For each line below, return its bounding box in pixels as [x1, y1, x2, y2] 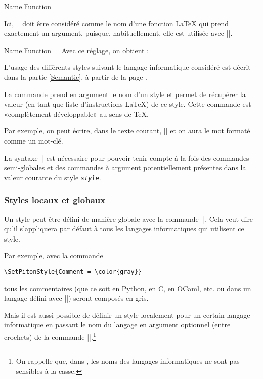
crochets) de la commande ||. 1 [4, 330, 96, 342]
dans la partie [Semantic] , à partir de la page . [4, 71, 147, 82]
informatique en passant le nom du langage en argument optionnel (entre [4, 319, 231, 330]
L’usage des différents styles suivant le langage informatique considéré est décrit [4, 62, 251, 72]
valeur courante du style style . [4, 172, 101, 182]
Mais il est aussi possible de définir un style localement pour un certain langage [4, 309, 250, 320]
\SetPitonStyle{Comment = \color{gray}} [4, 268, 142, 275]
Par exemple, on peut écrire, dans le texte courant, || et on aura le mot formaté [4, 125, 250, 136]
